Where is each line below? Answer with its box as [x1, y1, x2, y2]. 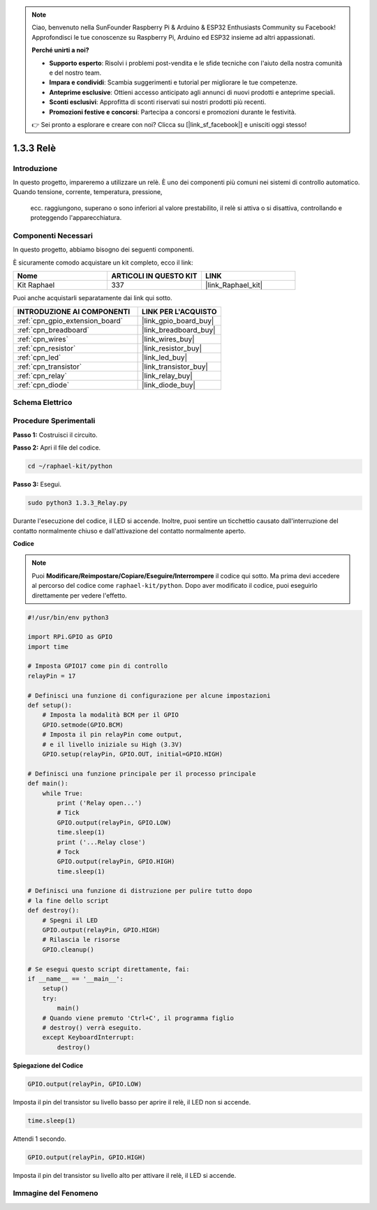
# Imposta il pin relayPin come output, [42, 730, 183, 739]
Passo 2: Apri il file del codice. [13, 443, 101, 452]
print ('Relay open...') [57, 799, 142, 806]
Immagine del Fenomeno [13, 1188, 98, 1198]
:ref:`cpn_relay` [17, 371, 68, 381]
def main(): [27, 779, 69, 788]
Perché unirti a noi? [31, 46, 90, 54]
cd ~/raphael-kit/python [27, 462, 113, 471]
